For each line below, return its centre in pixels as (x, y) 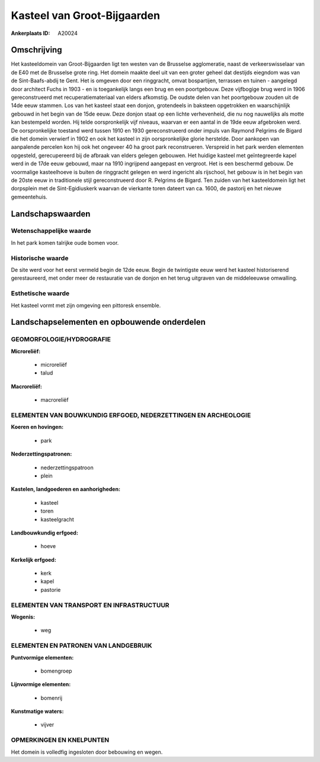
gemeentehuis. (29, 197)
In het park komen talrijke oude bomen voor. (65, 242)
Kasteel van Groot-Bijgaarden (85, 15)
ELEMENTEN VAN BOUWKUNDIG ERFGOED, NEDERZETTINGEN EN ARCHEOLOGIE (131, 415)
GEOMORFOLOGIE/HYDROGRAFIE (61, 340)
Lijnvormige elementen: (41, 684)
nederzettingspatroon (67, 468)
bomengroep (56, 671)
